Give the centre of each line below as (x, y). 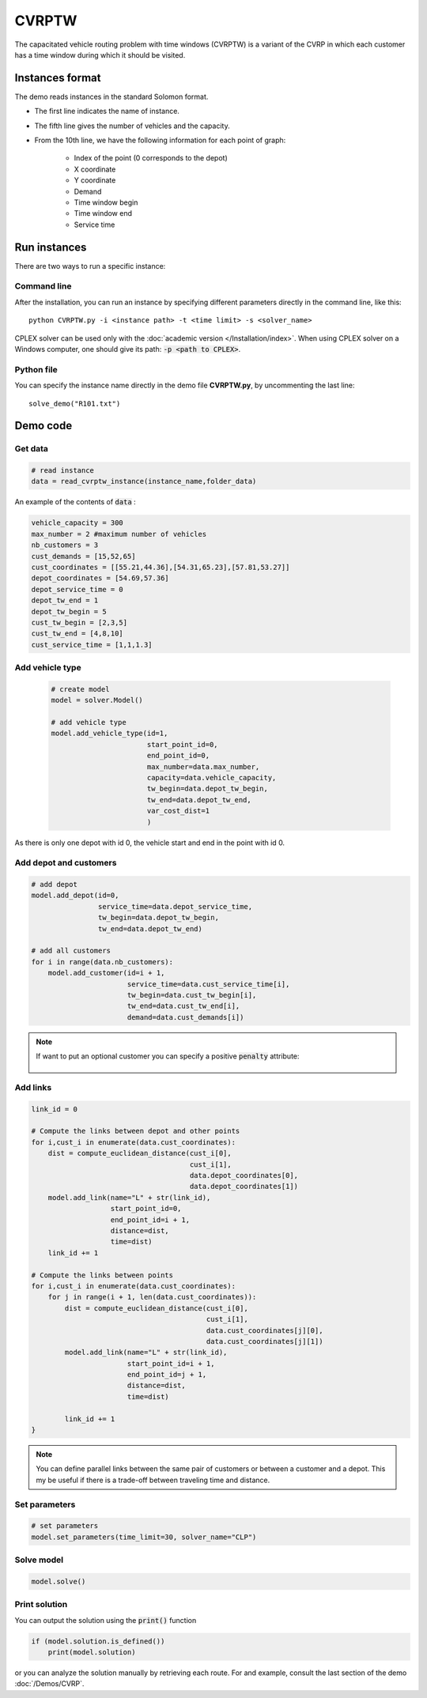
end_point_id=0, (178, 756)
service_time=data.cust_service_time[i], (208, 984)
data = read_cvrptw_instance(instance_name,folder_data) (144, 481)
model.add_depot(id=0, (75, 896)
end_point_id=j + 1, (167, 1375)
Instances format (58, 78)
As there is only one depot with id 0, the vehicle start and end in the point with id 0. (149, 843)
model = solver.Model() (97, 700)
